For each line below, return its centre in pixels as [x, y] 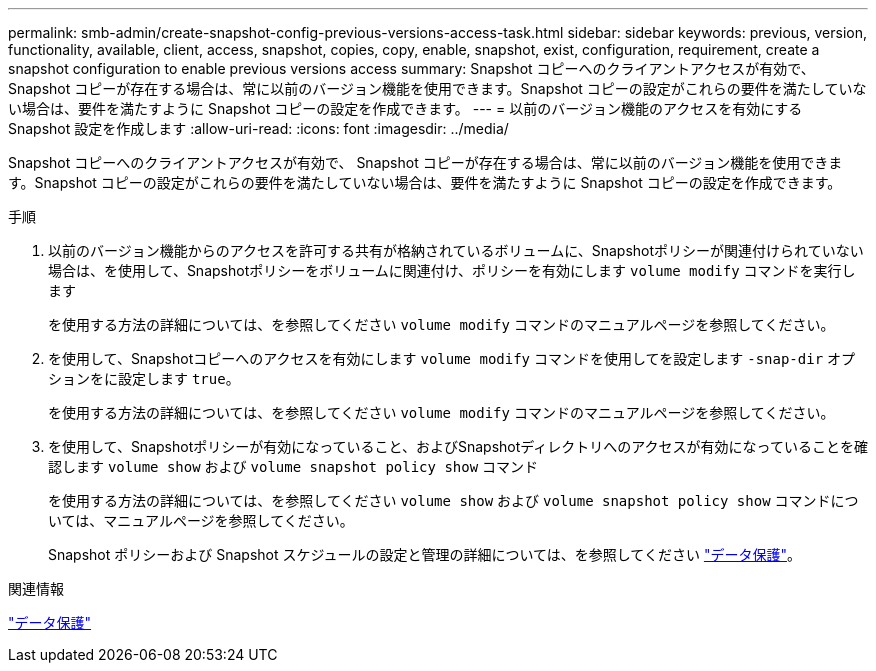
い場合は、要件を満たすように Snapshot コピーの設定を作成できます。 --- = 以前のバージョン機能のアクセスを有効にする [405, 108]
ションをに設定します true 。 [144, 378]
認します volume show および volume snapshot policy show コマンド [293, 466]
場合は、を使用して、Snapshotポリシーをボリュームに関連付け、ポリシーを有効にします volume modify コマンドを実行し [452, 270]
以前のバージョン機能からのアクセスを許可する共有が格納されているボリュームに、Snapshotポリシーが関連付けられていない [456, 250]
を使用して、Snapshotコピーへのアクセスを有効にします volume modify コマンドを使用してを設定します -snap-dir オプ [452, 358]
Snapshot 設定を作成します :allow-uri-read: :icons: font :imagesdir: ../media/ [258, 128]
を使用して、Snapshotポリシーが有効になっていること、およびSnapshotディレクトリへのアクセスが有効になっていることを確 [458, 446]
